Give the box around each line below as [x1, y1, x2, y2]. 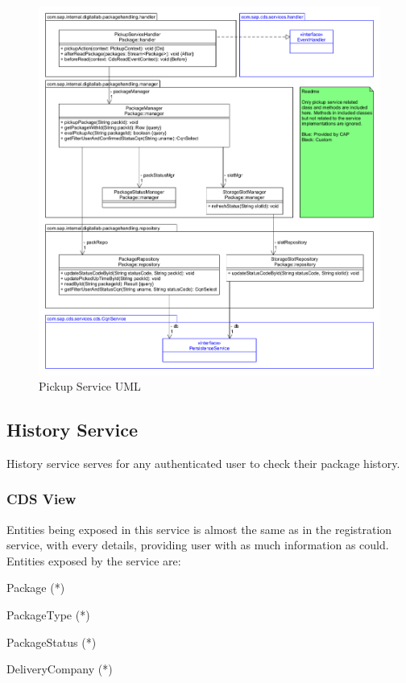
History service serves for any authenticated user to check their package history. [6, 454, 400, 471]
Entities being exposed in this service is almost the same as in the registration [6, 520, 392, 537]
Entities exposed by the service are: [6, 552, 181, 569]
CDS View [6, 489, 77, 509]
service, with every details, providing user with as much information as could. [6, 536, 389, 553]
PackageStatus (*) [6, 633, 97, 650]
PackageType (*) [6, 606, 90, 623]
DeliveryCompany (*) [6, 660, 113, 677]
